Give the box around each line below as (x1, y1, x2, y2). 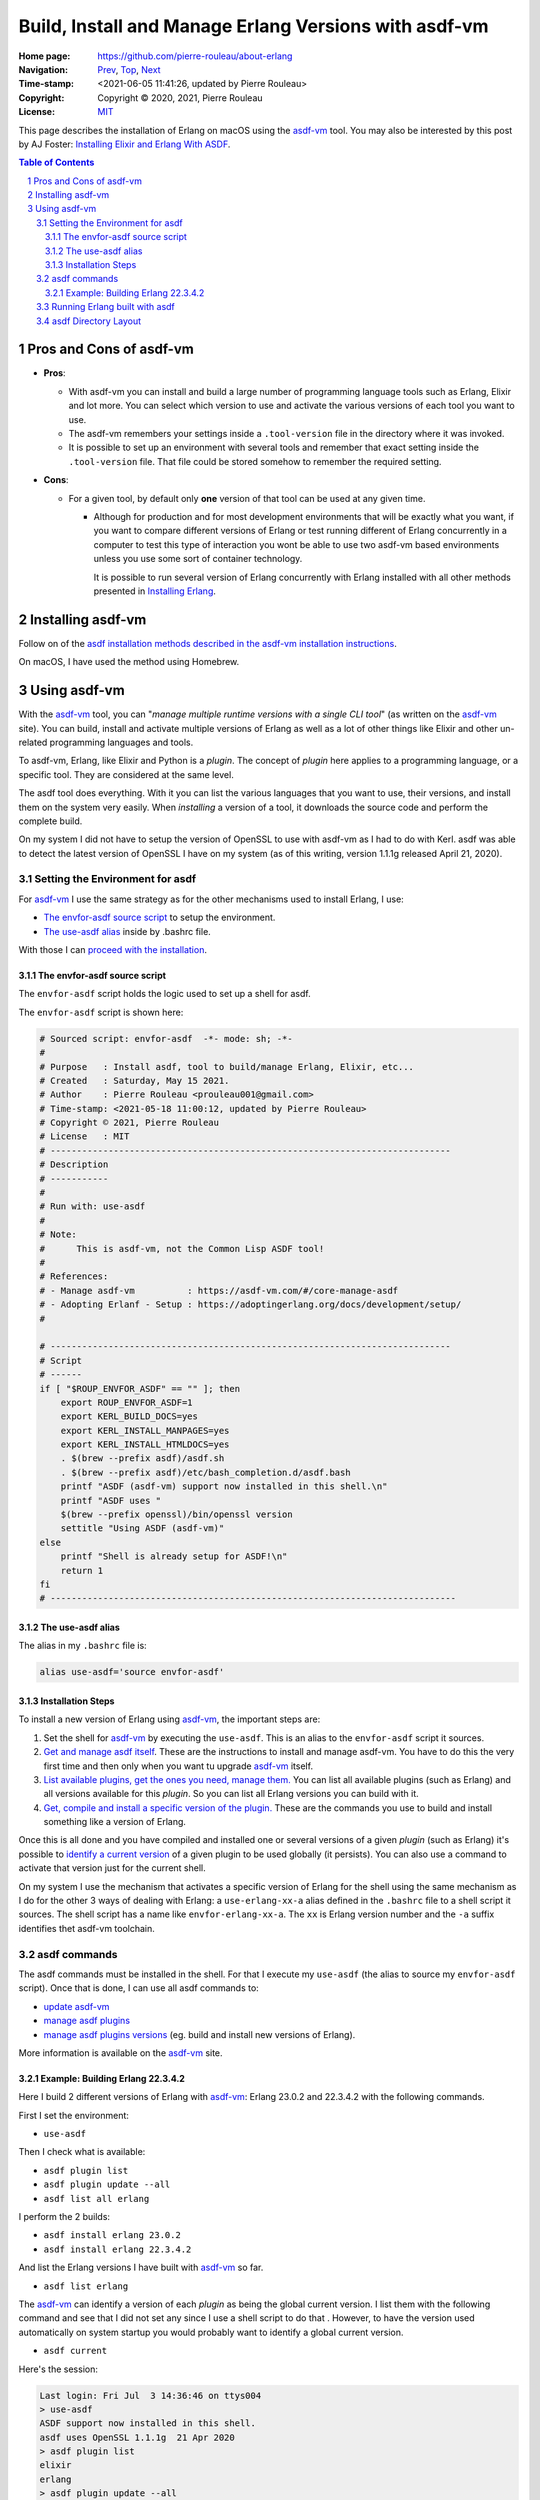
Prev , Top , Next (97, 63, 161, 75)
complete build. (18, 815, 83, 827)
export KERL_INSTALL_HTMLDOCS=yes (60, 1439, 230, 1450)
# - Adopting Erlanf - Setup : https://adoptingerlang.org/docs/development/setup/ (39, 1299, 462, 1310)
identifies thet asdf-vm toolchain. (18, 1922, 155, 1934)
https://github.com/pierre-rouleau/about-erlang (97, 50, 293, 62)
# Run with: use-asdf (39, 1201, 146, 1212)
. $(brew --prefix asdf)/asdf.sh (60, 1453, 225, 1464)
